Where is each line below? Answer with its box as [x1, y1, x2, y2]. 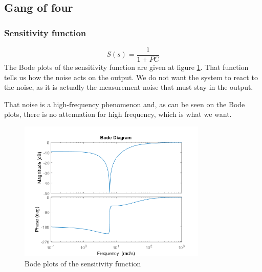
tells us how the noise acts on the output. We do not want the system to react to [4, 71, 258, 82]
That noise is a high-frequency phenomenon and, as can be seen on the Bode [4, 98, 245, 109]
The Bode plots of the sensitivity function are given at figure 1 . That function [4, 62, 249, 72]
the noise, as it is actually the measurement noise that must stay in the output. [4, 82, 253, 92]
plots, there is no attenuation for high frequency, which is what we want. [4, 109, 232, 119]
